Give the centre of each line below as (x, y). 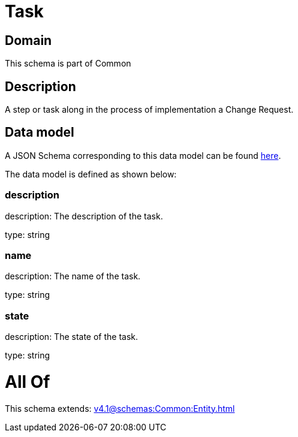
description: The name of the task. (73, 276)
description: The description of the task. (84, 216)
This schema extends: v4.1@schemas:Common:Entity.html (120, 408)
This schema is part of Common (68, 64)
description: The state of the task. (72, 337)
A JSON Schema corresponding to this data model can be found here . (143, 155)
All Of (28, 382)
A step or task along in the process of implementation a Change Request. (149, 110)
